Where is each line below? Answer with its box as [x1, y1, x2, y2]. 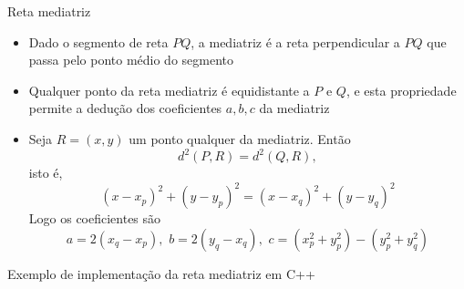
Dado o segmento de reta [28, 32, 169, 51]
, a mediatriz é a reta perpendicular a [191, 32, 400, 51]
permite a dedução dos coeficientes [28, 98, 222, 118]
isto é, [28, 163, 63, 182]
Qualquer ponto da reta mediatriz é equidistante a [28, 80, 310, 99]
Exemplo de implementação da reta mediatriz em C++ [7, 263, 315, 283]
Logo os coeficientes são [28, 209, 161, 228]
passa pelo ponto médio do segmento [28, 50, 234, 69]
